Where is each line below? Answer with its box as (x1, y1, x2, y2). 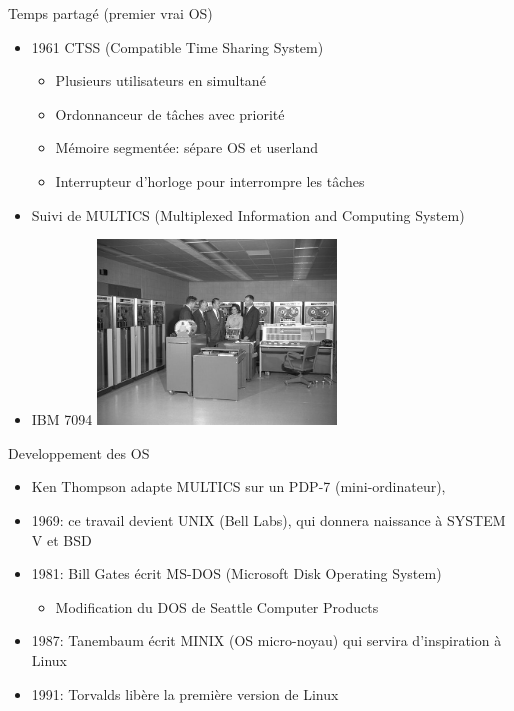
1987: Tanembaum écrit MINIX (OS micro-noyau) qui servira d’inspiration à (31, 630, 502, 651)
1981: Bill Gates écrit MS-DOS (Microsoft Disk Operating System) (31, 563, 442, 584)
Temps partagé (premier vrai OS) (8, 3, 213, 23)
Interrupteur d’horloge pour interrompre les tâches (55, 170, 365, 191)
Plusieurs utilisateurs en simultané (55, 70, 266, 91)
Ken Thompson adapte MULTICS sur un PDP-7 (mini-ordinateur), (31, 476, 446, 497)
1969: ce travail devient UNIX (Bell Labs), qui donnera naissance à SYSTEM (31, 510, 506, 530)
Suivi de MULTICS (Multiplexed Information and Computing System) (31, 204, 465, 225)
